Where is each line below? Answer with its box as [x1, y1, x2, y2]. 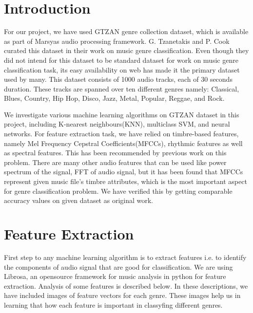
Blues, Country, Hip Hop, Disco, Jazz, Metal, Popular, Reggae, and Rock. [4, 93, 225, 103]
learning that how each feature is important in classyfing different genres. [4, 299, 223, 310]
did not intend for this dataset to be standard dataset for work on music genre [4, 55, 238, 65]
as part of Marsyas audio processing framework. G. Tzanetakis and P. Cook [4, 36, 230, 46]
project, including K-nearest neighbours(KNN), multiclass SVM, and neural [4, 119, 230, 129]
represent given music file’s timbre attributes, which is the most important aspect [4, 176, 247, 186]
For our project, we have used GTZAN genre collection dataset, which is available [4, 26, 249, 37]
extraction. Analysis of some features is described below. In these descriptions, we [4, 280, 248, 291]
